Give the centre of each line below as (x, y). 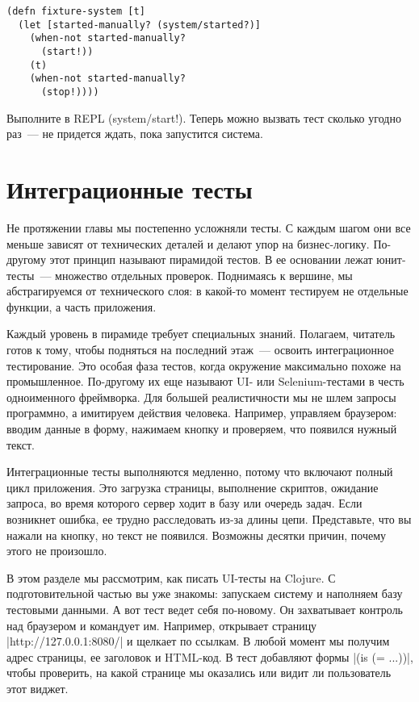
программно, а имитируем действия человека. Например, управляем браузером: (202, 413)
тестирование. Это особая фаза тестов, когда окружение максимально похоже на (204, 365)
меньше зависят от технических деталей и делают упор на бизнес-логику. (188, 243)
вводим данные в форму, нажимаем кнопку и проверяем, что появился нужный (202, 429)
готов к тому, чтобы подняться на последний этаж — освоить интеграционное (200, 350)
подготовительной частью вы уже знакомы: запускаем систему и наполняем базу (205, 593)
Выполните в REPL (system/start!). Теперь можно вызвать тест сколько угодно (204, 117)
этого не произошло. (57, 551)
